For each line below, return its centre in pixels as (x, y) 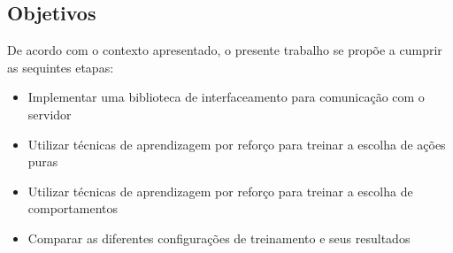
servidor (50, 114)
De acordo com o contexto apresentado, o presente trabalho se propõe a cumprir (225, 50)
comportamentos (73, 208)
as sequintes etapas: (61, 67)
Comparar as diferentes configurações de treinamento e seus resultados (219, 238)
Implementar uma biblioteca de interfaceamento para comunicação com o (226, 97)
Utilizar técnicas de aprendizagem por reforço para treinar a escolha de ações (237, 144)
